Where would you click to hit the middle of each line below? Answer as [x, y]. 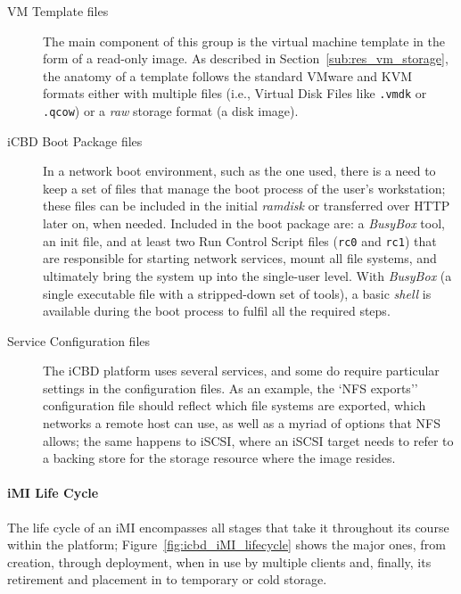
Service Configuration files [79, 340]
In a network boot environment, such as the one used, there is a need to [239, 171]
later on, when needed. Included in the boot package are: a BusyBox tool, [244, 223]
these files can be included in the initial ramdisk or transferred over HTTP [247, 206]
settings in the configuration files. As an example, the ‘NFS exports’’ [230, 388]
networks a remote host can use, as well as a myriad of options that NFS [242, 423]
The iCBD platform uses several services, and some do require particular [241, 371]
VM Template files [58, 11]
